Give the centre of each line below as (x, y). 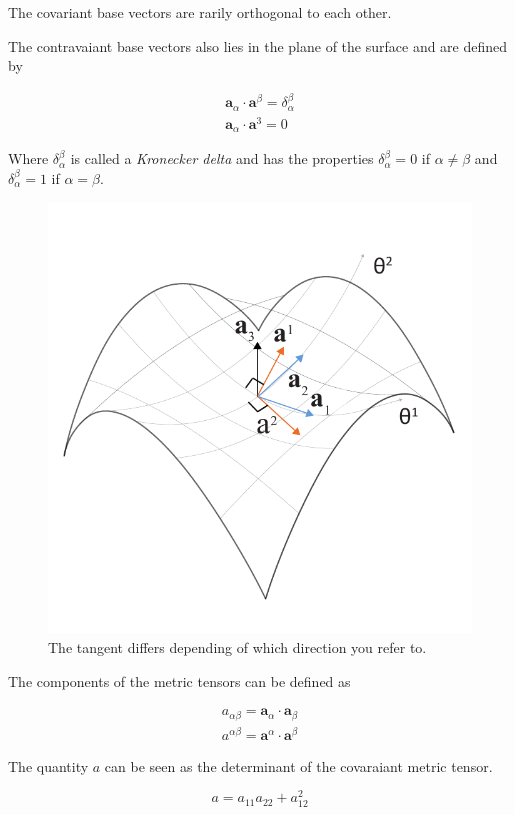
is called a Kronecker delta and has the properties (222, 158)
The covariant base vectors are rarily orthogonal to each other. (200, 12)
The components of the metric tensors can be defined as (179, 680)
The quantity (48, 765)
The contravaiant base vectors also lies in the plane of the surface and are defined (258, 45)
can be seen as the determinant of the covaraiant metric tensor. (298, 765)
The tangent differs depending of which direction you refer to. (237, 646)
